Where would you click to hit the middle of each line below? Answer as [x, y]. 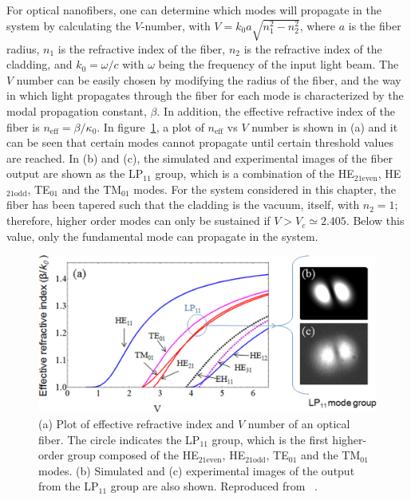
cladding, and [40, 64]
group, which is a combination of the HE [255, 173]
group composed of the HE [133, 455]
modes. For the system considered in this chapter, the [265, 189]
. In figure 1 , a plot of [150, 126]
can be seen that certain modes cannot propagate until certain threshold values [200, 142]
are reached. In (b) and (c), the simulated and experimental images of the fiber [200, 157]
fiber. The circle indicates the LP [119, 439]
